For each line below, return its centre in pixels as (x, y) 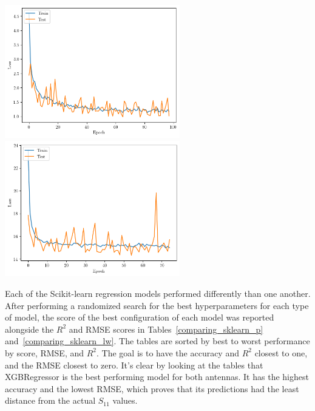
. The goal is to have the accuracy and (168, 352)
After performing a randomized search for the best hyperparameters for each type (157, 305)
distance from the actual (50, 400)
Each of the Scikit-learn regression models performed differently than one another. (158, 293)
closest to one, (281, 352)
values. (125, 400)
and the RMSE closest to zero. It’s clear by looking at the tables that (134, 365)
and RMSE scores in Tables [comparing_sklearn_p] (166, 329)
